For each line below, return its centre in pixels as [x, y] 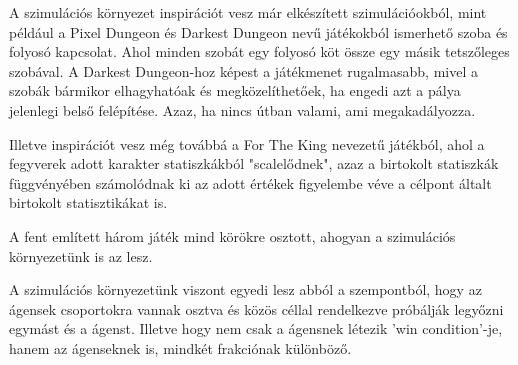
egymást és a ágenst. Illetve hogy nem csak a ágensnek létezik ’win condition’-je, [256, 328]
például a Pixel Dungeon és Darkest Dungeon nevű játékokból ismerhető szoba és [258, 31]
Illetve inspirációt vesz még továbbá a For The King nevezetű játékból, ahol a [247, 143]
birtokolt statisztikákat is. [88, 202]
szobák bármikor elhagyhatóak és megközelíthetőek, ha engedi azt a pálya [235, 90]
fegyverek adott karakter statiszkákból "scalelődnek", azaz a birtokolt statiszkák [254, 163]
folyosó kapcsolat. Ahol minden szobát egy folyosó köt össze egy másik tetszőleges [259, 51]
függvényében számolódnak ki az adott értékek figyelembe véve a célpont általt [250, 182]
